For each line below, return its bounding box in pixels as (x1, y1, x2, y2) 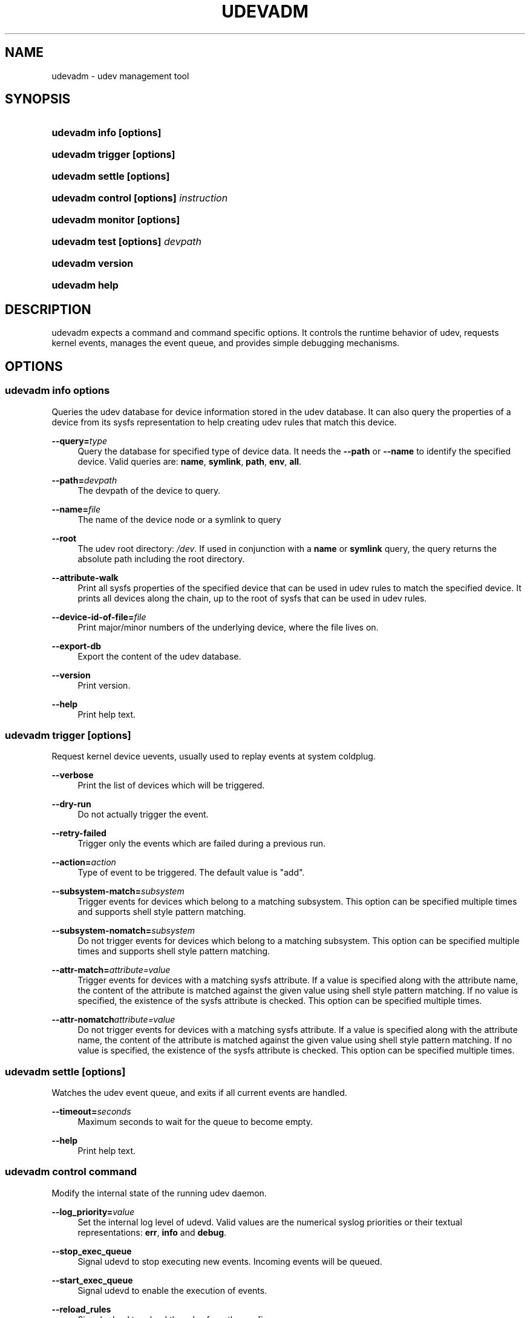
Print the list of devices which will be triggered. (77, 780, 265, 791)
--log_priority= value (51, 1206, 135, 1217)
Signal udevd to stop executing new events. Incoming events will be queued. (77, 1256, 382, 1267)
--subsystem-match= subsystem (51, 886, 185, 897)
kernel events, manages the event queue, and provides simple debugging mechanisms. (51, 338, 400, 349)
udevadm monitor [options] (51, 214, 180, 226)
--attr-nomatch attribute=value (51, 1014, 175, 1025)
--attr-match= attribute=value (51, 965, 171, 975)
